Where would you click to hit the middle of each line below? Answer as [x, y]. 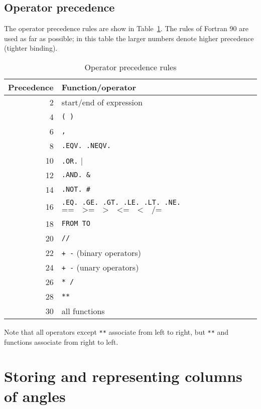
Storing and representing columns [123, 376]
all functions [83, 311]
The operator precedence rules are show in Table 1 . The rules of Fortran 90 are [126, 28]
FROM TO [76, 224]
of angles [35, 396]
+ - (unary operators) [100, 267]
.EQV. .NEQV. [86, 146]
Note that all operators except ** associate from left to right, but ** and [116, 331]
